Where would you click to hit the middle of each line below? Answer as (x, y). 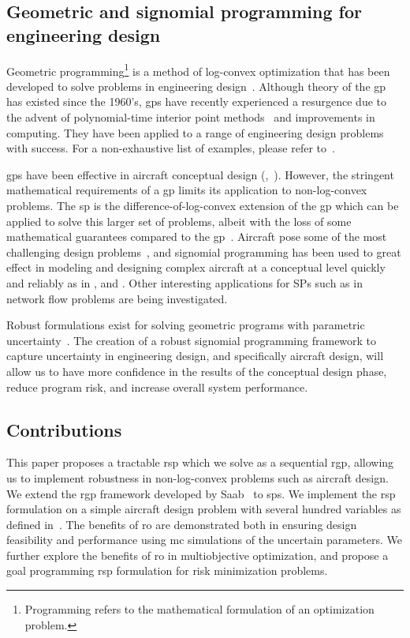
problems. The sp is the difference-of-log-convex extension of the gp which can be (203, 205)
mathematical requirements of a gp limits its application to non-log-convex (187, 190)
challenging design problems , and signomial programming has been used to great (204, 251)
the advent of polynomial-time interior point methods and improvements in (191, 117)
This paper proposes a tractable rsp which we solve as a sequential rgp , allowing (200, 462)
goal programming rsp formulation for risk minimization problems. (167, 570)
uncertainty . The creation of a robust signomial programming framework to (192, 340)
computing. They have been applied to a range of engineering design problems (195, 132)
